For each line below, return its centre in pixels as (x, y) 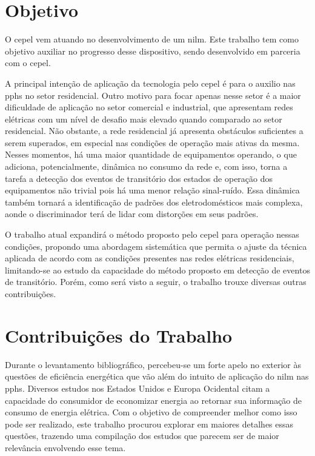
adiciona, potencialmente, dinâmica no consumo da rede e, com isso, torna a (146, 166)
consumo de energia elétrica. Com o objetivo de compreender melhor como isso (151, 412)
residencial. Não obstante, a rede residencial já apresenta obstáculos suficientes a (154, 131)
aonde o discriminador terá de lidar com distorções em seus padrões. (132, 214)
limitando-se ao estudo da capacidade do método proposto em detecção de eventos (157, 270)
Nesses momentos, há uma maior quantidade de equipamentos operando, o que (151, 154)
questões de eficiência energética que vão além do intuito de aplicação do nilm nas (157, 376)
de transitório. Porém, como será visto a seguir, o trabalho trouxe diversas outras (156, 282)
